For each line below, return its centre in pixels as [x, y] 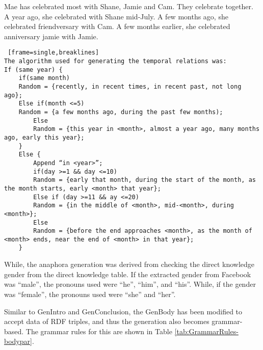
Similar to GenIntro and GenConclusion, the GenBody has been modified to [123, 311]
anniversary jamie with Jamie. [51, 36]
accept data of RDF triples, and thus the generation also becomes [107, 321]
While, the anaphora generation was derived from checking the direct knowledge [129, 264]
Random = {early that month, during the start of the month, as [144, 180]
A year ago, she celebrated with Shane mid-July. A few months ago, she [116, 16]
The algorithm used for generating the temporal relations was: [115, 61]
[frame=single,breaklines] [54, 53]
